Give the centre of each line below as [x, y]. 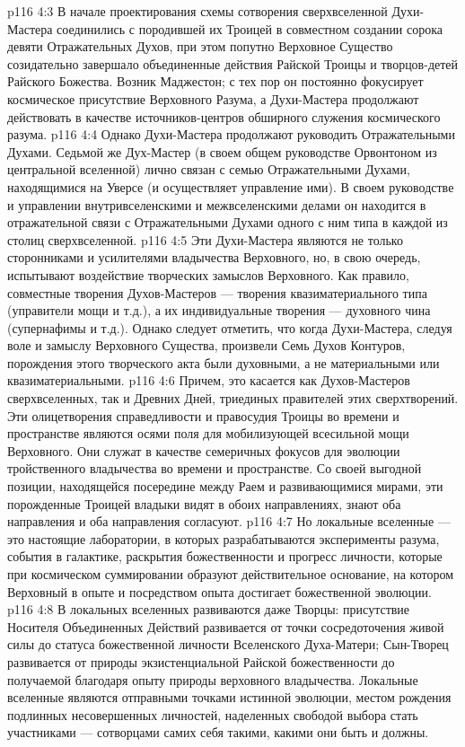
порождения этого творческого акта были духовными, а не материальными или [224, 362]
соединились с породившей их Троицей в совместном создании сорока [250, 28]
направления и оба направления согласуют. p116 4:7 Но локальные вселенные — [229, 521]
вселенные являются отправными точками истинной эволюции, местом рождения [229, 697]
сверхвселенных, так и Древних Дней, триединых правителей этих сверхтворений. [233, 398]
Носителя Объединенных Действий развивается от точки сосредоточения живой [226, 626]
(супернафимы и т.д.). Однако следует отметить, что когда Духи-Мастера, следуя [230, 327]
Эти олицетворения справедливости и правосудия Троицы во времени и [203, 415]
